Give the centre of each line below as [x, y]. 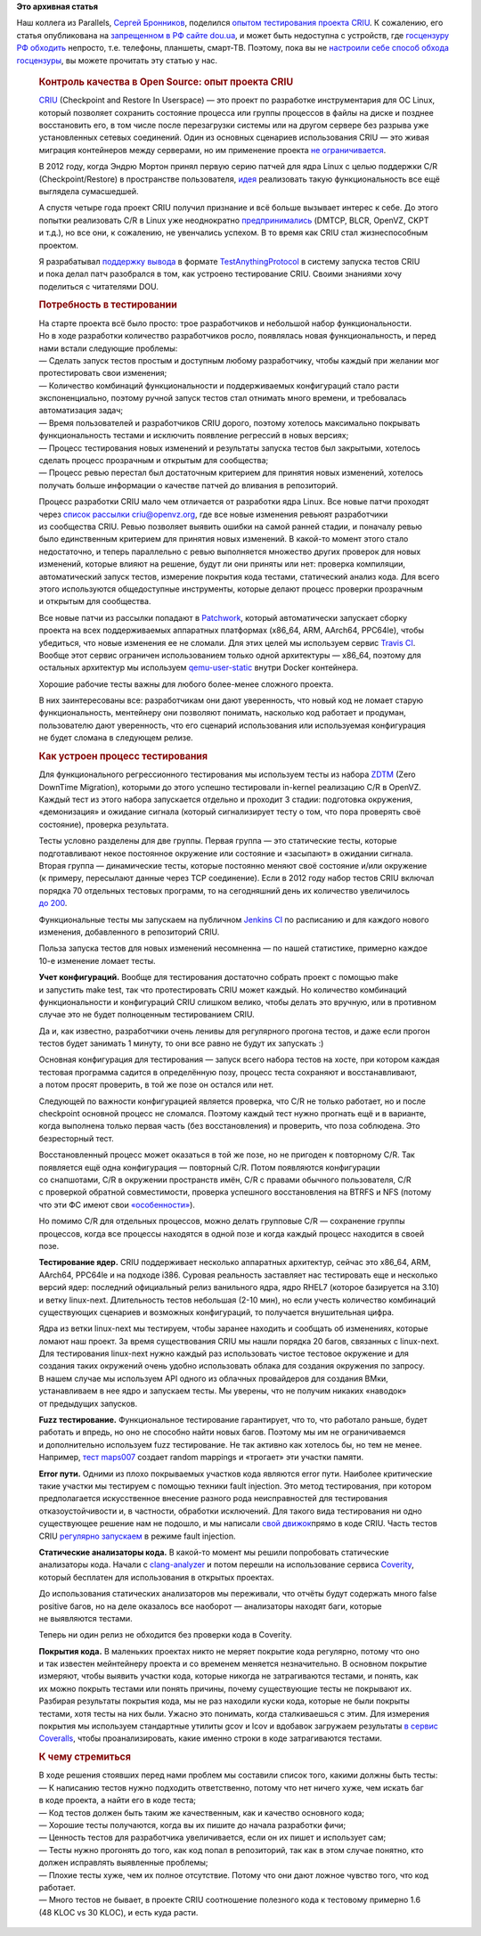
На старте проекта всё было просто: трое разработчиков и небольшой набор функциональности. [225, 323]
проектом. [59, 245]
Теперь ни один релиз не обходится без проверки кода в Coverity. [166, 1635]
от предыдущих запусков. [88, 1403]
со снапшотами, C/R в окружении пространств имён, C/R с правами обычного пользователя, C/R [225, 1180]
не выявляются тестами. [86, 1618]
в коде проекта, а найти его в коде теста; [117, 1801]
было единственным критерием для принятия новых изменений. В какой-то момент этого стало [224, 539]
